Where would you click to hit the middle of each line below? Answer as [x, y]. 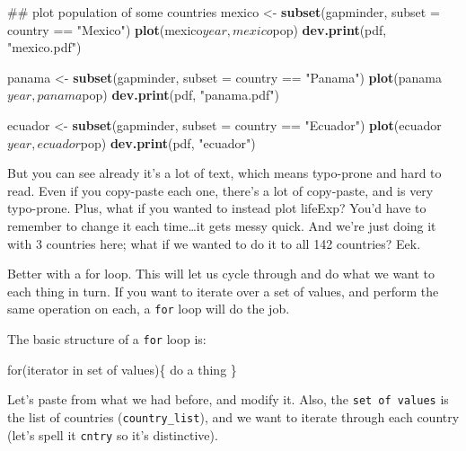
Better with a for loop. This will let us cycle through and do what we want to [221, 274]
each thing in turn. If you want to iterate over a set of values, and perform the [223, 291]
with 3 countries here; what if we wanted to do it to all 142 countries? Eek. [214, 243]
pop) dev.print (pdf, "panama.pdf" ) [181, 95]
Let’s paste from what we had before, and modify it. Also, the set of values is [228, 399]
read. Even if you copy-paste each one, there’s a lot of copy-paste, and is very [220, 190]
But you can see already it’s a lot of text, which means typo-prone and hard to [224, 173]
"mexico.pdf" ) [44, 47]
